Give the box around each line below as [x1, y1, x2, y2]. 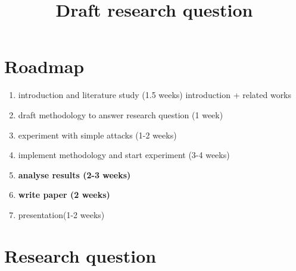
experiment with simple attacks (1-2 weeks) [18, 128, 177, 141]
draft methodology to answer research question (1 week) [18, 108, 223, 121]
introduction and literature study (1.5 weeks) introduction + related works [18, 89, 292, 101]
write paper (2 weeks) [18, 188, 110, 201]
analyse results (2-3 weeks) [18, 168, 131, 181]
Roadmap [4, 54, 85, 78]
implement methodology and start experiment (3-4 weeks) [18, 149, 230, 161]
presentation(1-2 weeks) [18, 208, 105, 220]
